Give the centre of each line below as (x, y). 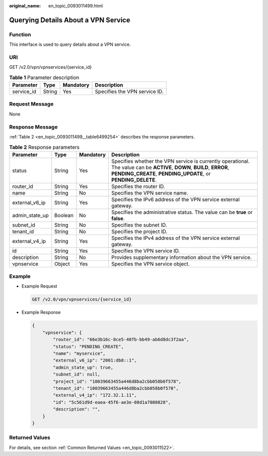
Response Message (33, 127)
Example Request (39, 286)
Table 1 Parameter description (44, 77)
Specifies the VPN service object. (151, 264)
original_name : (25, 6)
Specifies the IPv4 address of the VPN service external (176, 238)
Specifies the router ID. (138, 186)
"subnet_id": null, (76, 374)
